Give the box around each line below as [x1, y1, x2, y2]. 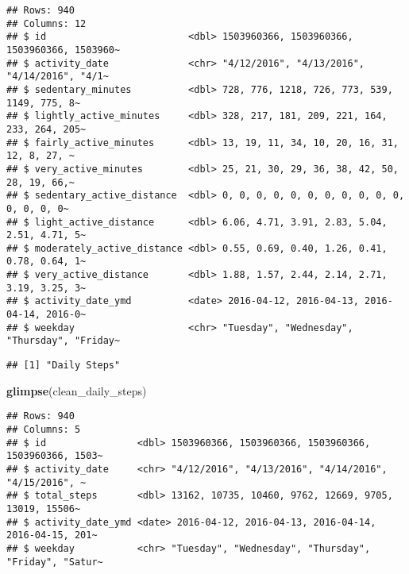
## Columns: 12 [6, 17, 87, 29]
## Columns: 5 [6, 423, 81, 435]
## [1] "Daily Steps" [6, 360, 121, 372]
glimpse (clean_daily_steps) [6, 382, 147, 399]
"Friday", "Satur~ [6, 556, 103, 568]
